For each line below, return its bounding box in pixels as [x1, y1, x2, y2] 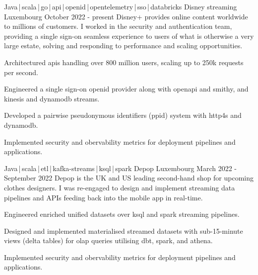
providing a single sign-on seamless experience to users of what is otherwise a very [4, 30, 254, 41]
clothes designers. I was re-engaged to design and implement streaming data [4, 182, 235, 192]
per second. [4, 67, 38, 77]
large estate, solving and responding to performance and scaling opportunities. [4, 40, 243, 51]
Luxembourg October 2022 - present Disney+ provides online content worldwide [4, 11, 248, 21]
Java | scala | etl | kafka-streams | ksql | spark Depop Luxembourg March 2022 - [4, 163, 237, 173]
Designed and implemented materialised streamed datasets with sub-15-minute [4, 225, 243, 236]
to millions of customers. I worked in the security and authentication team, [4, 21, 232, 31]
